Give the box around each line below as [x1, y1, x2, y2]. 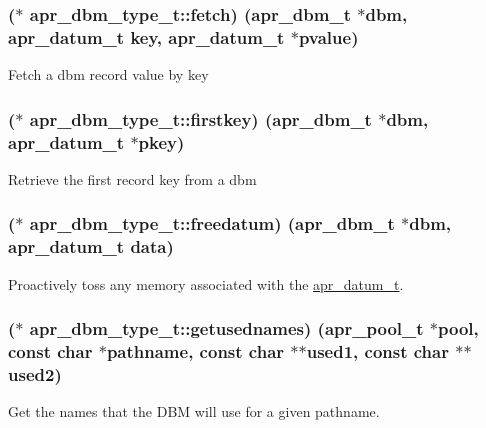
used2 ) [8, 361, 62, 386]
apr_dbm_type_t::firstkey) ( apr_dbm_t [29, 106, 372, 131]
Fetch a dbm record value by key [8, 64, 209, 85]
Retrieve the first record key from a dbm [8, 168, 257, 189]
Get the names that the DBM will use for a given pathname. [8, 401, 380, 422]
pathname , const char [106, 339, 285, 364]
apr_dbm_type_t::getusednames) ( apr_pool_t [29, 316, 424, 341]
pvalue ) [298, 24, 359, 49]
